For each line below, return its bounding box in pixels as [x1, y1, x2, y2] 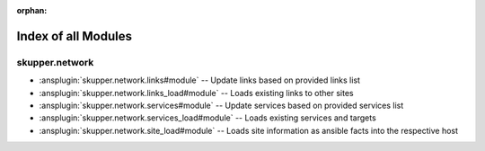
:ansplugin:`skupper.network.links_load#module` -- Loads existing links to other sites [39, 87, 354, 98]
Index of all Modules [16, 28, 132, 44]
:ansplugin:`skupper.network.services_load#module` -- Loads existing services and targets [39, 112, 376, 123]
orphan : [16, 5, 48, 15]
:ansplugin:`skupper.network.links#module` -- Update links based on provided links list [39, 75, 361, 85]
